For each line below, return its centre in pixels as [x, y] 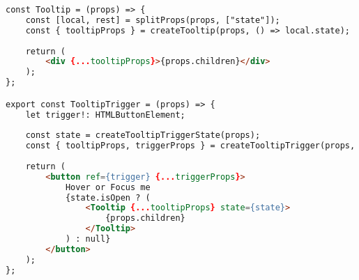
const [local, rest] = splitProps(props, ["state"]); [153, 20]
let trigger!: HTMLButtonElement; [105, 115]
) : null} [88, 239]
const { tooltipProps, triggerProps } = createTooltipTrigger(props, [190, 146]
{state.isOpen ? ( [108, 197]
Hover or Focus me [108, 187]
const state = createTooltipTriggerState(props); [143, 135]
